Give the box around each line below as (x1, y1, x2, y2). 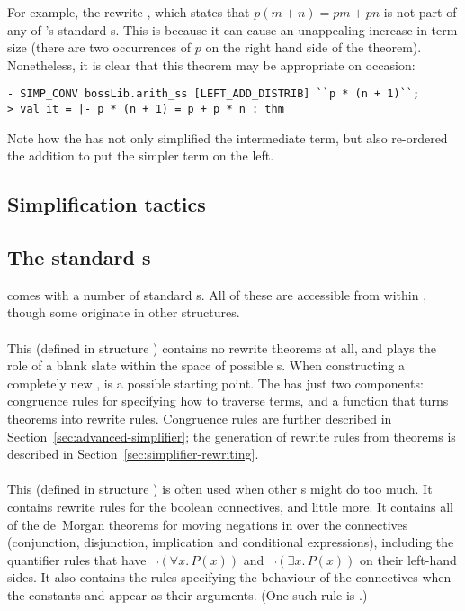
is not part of (383, 3, 457, 21)
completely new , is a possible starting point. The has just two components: (7, 373, 424, 392)
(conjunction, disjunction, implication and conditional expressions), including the (7, 533, 454, 552)
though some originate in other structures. (7, 303, 240, 322)
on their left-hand (360, 550, 457, 569)
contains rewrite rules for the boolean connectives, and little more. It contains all (7, 497, 453, 515)
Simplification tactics (7, 190, 206, 218)
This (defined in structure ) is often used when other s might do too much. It (7, 479, 433, 498)
